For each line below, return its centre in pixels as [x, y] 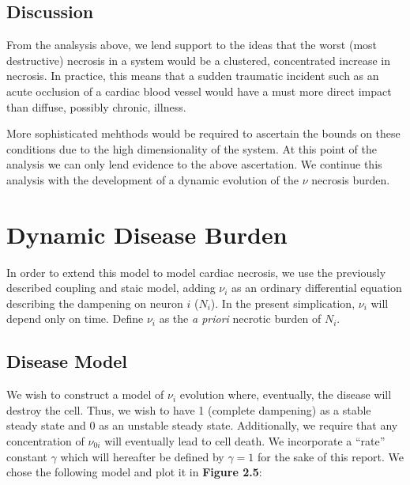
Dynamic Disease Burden [147, 234]
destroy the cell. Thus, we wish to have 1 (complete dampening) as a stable [189, 409]
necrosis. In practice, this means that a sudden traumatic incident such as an [193, 76]
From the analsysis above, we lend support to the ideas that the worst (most [192, 45]
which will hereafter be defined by [142, 456]
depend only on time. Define [75, 318]
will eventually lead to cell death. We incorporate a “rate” [245, 441]
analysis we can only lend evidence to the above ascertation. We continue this [194, 164]
